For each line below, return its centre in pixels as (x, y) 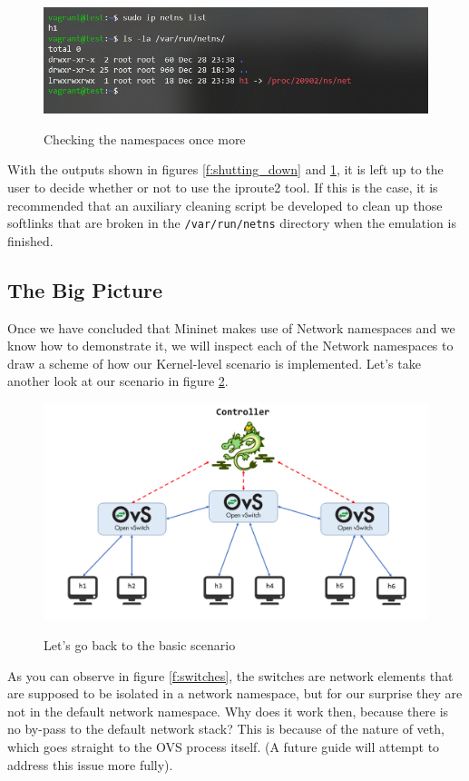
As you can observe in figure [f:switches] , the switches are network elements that (230, 675)
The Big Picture (85, 289)
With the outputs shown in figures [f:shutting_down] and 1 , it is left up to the (225, 169)
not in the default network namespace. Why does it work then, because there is (228, 711)
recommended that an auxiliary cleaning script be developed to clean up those (225, 205)
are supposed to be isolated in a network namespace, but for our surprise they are (235, 693)
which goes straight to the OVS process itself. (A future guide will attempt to (224, 747)
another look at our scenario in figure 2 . (118, 381)
